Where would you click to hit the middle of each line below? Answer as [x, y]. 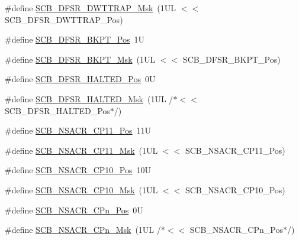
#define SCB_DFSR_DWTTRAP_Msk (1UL [91, 8]
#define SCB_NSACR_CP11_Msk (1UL [81, 150]
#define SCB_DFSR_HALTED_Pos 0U [80, 79]
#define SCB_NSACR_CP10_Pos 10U [78, 170]
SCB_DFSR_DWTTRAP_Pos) [64, 19]
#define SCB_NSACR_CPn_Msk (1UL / [83, 230]
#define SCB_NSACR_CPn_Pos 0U [74, 210]
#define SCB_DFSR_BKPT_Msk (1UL [80, 59]
